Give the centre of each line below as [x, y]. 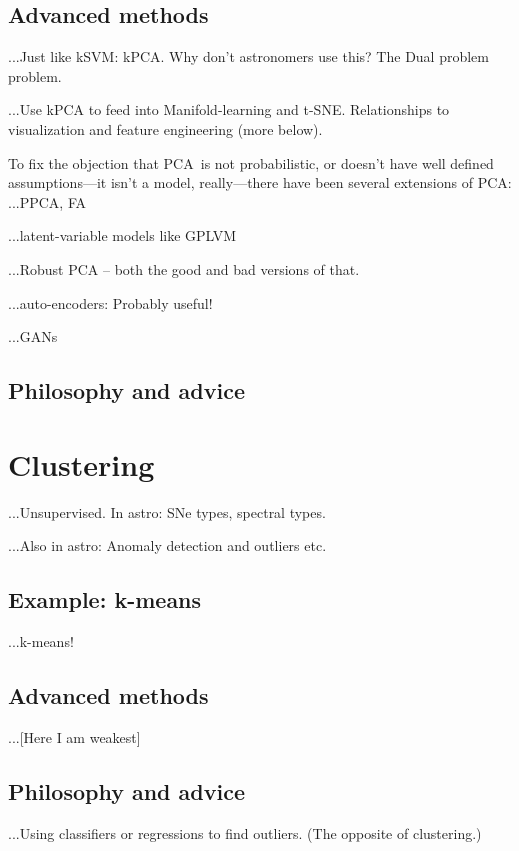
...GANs [33, 336]
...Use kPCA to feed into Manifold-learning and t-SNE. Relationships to [229, 109]
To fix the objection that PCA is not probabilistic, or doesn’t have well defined [251, 162]
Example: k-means [105, 599]
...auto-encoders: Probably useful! [110, 302]
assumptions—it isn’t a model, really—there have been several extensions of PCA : [260, 182]
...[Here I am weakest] [74, 736]
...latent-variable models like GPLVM [122, 235]
